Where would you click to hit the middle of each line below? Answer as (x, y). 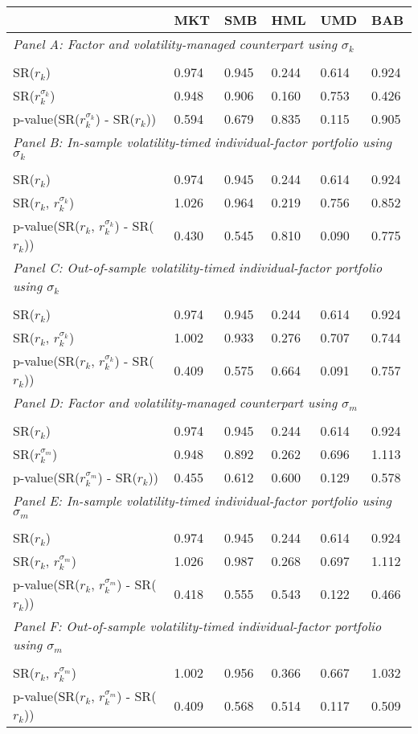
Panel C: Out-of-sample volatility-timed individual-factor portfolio (198, 268)
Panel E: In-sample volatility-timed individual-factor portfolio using (202, 501)
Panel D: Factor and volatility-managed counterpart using (175, 403)
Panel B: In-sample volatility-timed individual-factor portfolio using (203, 142)
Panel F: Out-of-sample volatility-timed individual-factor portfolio (197, 626)
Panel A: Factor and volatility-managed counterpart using (175, 44)
